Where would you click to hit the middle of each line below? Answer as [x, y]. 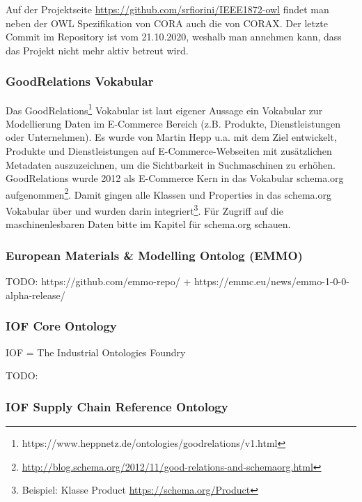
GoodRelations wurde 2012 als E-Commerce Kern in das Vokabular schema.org [175, 178]
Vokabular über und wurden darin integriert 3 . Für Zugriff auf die [144, 210]
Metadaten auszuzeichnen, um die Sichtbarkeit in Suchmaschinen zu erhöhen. [171, 164]
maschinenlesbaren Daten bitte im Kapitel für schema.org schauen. [148, 224]
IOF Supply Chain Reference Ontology [117, 406]
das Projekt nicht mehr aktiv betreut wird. [97, 50]
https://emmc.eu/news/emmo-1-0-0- [271, 281]
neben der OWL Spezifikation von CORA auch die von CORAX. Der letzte [167, 23]
